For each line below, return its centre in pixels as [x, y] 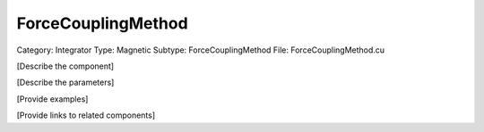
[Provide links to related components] [86, 115]
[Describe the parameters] [65, 82]
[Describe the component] [65, 66]
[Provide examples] [52, 99]
